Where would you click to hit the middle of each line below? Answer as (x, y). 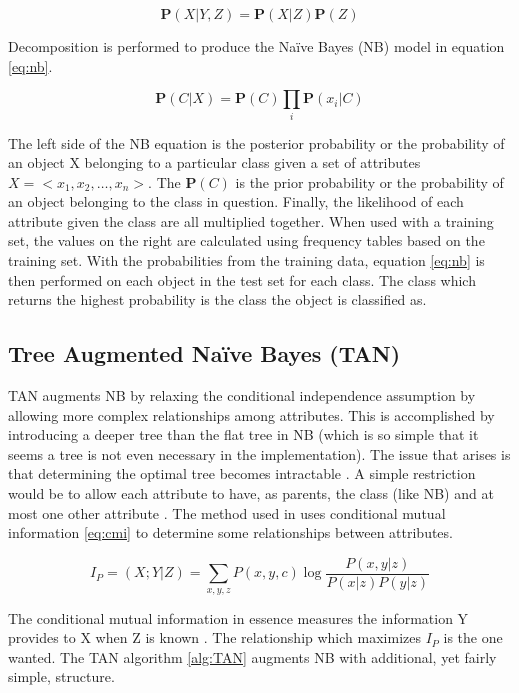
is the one (473, 637)
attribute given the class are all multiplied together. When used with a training (251, 220)
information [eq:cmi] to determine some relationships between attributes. (230, 532)
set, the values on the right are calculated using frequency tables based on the (246, 240)
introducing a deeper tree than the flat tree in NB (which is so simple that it (243, 434)
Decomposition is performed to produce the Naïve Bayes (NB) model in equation (256, 46)
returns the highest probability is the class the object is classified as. (217, 299)
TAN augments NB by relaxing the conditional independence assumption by (242, 395)
